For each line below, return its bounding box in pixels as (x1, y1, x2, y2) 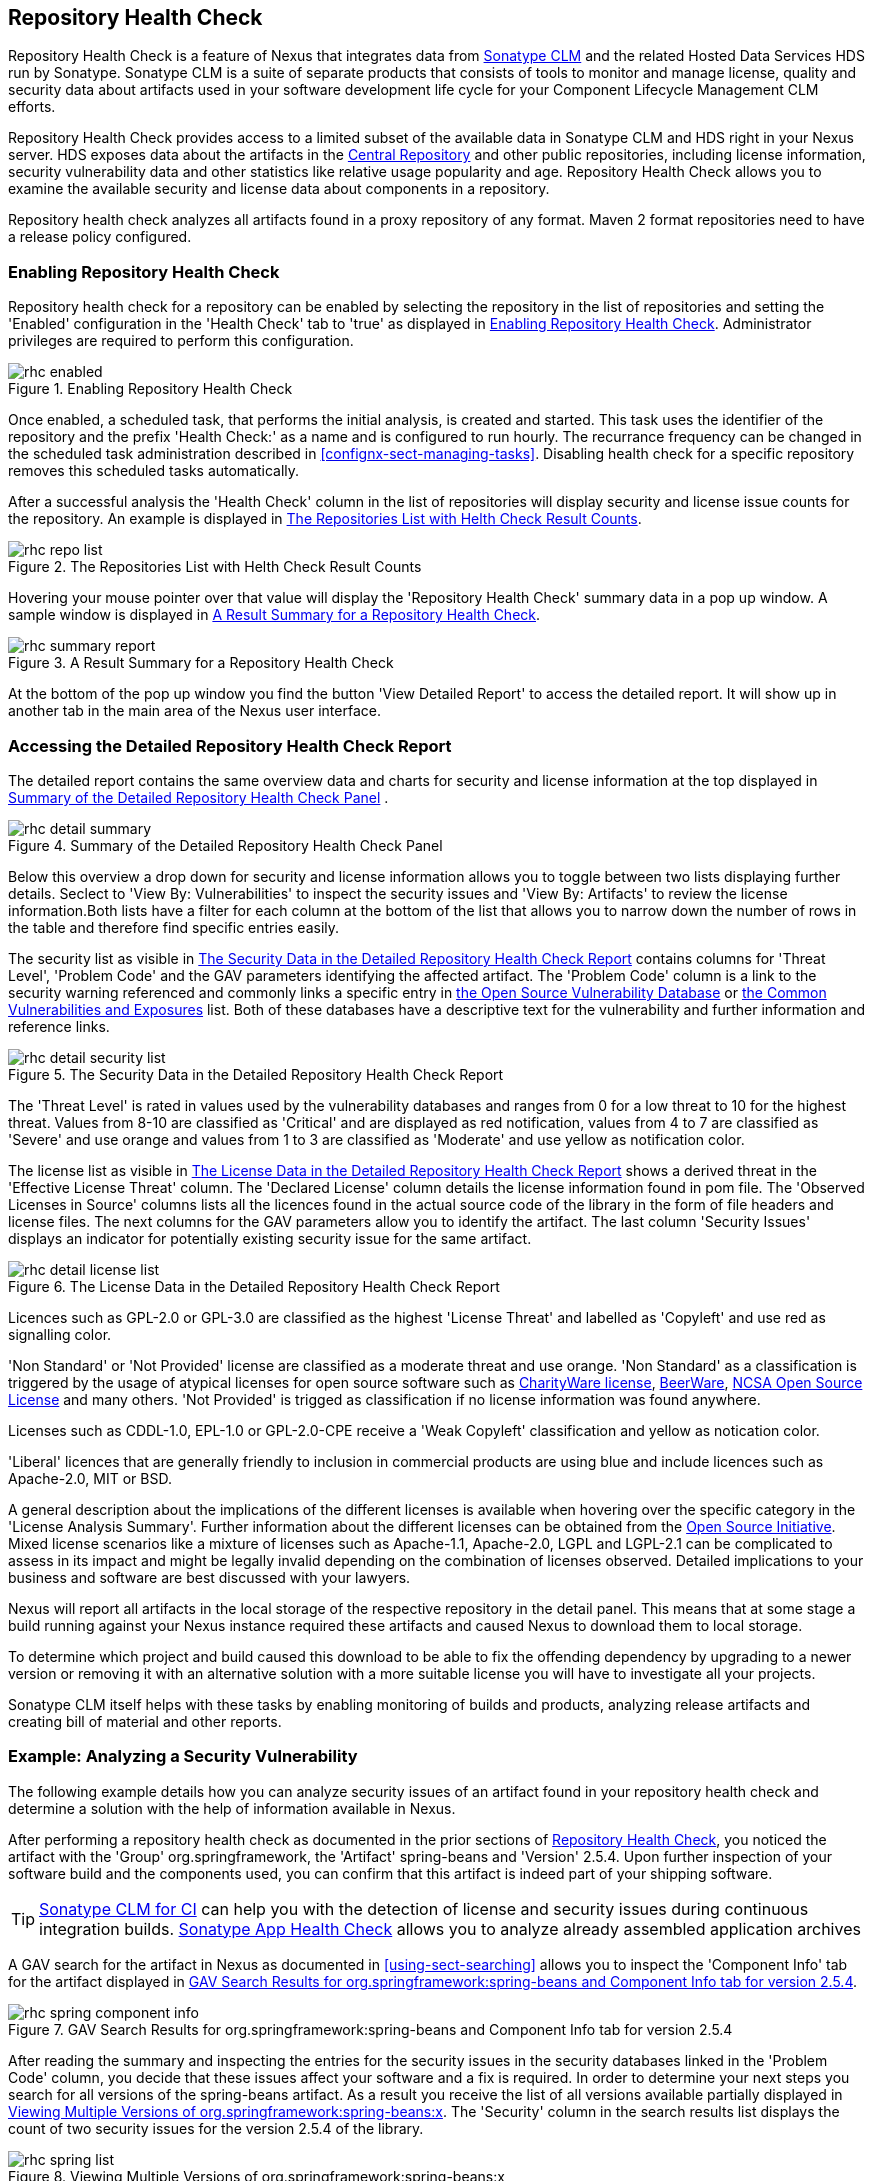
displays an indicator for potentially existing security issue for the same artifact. (8, 1229, 532, 1247)
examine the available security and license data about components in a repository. (8, 180, 550, 198)
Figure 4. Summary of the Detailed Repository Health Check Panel (8, 836, 443, 854)
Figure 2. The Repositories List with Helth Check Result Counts (8, 558, 422, 576)
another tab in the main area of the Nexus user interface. (8, 702, 381, 720)
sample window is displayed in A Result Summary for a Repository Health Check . (8, 606, 541, 624)
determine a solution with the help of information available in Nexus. (8, 1799, 456, 1817)
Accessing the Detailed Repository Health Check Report (8, 735, 452, 756)
